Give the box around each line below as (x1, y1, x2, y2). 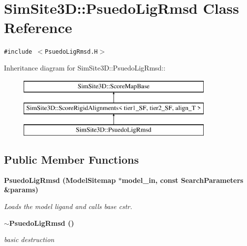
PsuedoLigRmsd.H (45, 48, 98, 56)
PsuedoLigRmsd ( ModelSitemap (4, 175, 116, 185)
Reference (4, 17, 72, 37)
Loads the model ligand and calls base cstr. (4, 201, 132, 211)
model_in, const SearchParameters (122, 175, 244, 185)
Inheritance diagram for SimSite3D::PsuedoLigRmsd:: (4, 62, 166, 72)
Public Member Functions (4, 151, 139, 167)
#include (4, 48, 32, 56)
